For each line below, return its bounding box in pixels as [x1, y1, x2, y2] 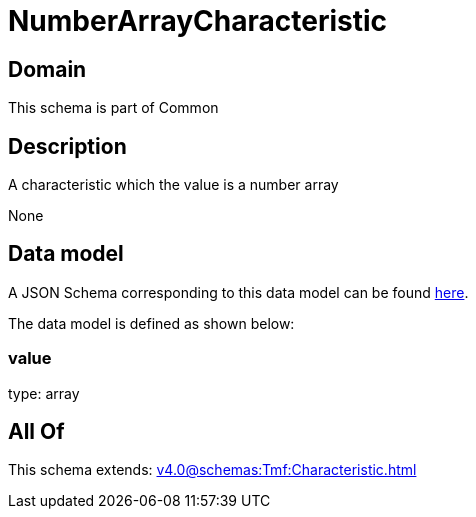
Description [8, 133, 127, 159]
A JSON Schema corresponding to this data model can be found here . [8, 283, 469, 301]
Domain [8, 56, 87, 82]
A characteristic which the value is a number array [8, 176, 339, 194]
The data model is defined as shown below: [8, 314, 295, 332]
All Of [8, 419, 65, 445]
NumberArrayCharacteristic [8, 4, 388, 38]
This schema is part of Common [8, 99, 219, 117]
